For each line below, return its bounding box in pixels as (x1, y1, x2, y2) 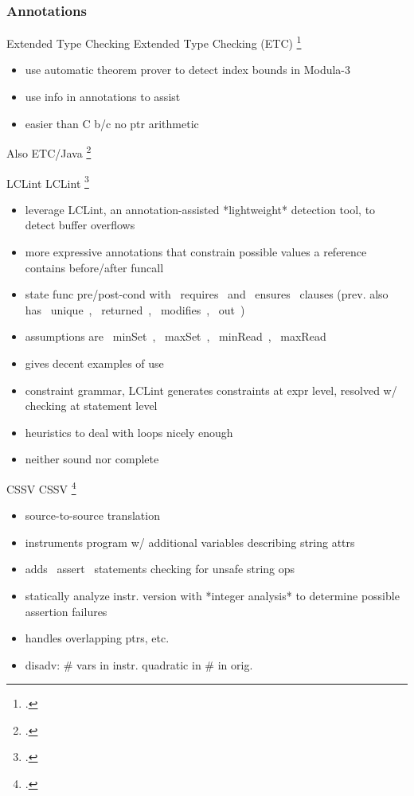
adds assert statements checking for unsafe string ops (25, 560, 295, 577)
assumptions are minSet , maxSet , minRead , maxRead (25, 328, 326, 345)
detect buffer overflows (25, 217, 135, 233)
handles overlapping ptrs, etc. (25, 630, 170, 646)
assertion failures (25, 603, 107, 619)
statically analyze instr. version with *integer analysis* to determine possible (25, 587, 400, 603)
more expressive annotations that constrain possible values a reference (25, 243, 367, 259)
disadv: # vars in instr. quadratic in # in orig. (25, 656, 253, 673)
